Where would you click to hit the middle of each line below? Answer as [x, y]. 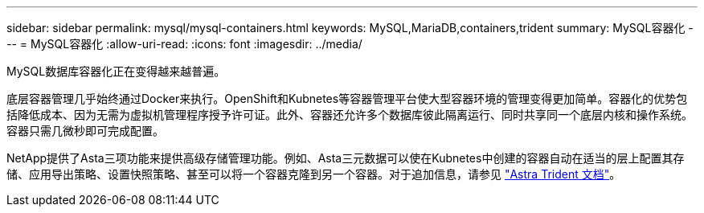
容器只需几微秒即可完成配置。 [85, 131]
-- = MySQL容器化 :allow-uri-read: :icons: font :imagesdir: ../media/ [184, 44]
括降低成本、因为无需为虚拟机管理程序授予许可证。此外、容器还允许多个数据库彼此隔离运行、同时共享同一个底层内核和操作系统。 [350, 115]
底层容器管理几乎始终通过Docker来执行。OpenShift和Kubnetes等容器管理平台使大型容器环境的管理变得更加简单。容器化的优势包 [347, 98]
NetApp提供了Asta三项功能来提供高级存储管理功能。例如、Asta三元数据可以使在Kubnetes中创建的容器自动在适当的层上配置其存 [346, 158]
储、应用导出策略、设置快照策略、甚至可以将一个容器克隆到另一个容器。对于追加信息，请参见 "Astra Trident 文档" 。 [314, 174]
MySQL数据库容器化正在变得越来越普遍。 [116, 71]
